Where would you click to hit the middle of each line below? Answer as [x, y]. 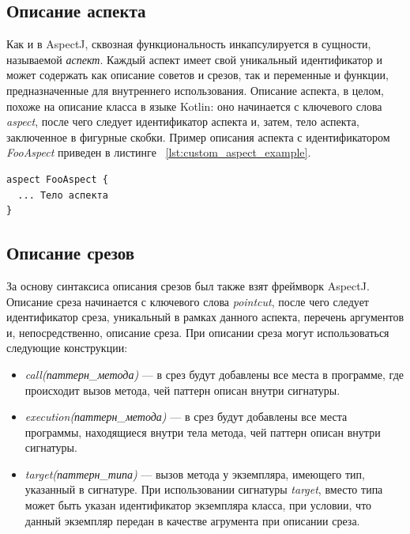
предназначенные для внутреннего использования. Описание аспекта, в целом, [195, 90]
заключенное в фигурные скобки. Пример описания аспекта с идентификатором [198, 136]
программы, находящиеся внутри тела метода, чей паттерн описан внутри [203, 432]
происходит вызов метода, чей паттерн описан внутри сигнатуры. [182, 390]
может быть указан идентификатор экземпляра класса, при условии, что [198, 505]
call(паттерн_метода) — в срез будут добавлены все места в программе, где [214, 374]
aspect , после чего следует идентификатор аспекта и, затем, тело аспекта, [183, 121]
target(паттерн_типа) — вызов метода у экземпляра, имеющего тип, [195, 473]
